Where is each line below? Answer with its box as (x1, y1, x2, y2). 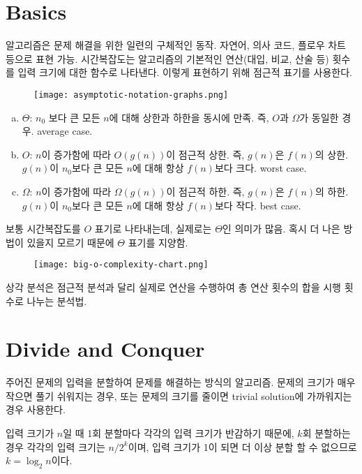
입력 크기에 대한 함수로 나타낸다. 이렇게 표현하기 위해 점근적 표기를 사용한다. (17, 65, 352, 80)
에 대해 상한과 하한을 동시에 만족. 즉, (109, 110, 269, 124)
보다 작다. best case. (214, 198, 301, 212)
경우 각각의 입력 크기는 (6, 439, 105, 454)
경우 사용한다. (6, 402, 66, 417)
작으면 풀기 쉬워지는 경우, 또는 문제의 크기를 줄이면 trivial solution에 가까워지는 (6, 388, 352, 403)
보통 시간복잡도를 (6, 221, 81, 236)
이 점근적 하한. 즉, (166, 184, 245, 198)
